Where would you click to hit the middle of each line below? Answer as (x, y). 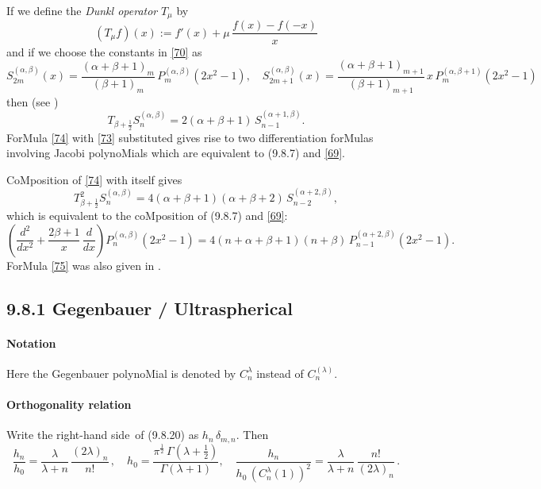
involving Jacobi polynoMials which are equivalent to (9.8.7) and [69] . (176, 153)
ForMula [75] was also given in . (84, 265)
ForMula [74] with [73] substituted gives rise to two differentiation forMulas (190, 137)
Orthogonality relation (69, 404)
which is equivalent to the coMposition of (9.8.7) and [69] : (147, 216)
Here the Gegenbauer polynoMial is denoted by (121, 373)
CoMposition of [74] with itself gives (94, 179)
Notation (31, 343)
